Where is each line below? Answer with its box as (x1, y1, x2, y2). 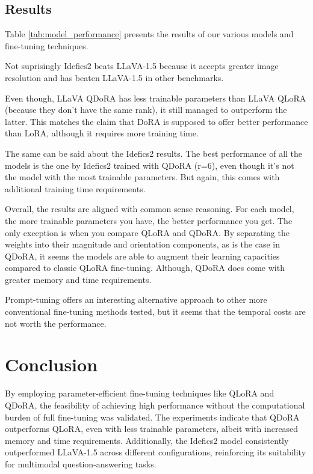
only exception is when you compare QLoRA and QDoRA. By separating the (5, 226, 290, 239)
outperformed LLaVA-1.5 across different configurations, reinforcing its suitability (5, 446, 306, 458)
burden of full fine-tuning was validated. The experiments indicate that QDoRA (5, 410, 300, 423)
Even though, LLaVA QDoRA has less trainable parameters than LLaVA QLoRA (5, 91, 306, 104)
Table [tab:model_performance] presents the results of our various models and (5, 28, 294, 40)
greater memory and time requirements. (5, 273, 152, 285)
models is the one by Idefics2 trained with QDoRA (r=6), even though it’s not (5, 159, 294, 171)
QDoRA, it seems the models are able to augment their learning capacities (5, 249, 280, 262)
